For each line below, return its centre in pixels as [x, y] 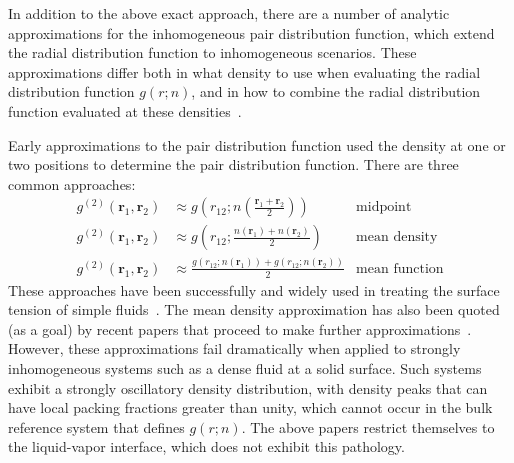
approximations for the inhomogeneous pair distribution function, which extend [251, 32]
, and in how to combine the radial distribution [336, 91]
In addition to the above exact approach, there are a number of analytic [229, 13]
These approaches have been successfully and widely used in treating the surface [254, 289]
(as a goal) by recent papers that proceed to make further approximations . [240, 328]
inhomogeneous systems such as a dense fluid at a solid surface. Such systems [245, 367]
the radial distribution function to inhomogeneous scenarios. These [212, 52]
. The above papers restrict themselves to [368, 426]
